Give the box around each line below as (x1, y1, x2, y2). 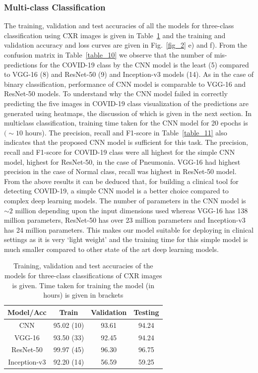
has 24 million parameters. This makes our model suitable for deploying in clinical (4, 224, 254, 235)
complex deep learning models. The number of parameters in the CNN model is (4, 195, 246, 205)
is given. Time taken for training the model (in (12, 280, 154, 290)
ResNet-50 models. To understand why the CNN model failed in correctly (4, 88, 228, 99)
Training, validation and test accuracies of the (13, 260, 153, 271)
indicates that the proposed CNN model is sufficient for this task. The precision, (4, 137, 248, 147)
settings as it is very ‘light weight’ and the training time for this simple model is (4, 234, 248, 245)
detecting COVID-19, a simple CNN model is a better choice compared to (4, 186, 229, 196)
